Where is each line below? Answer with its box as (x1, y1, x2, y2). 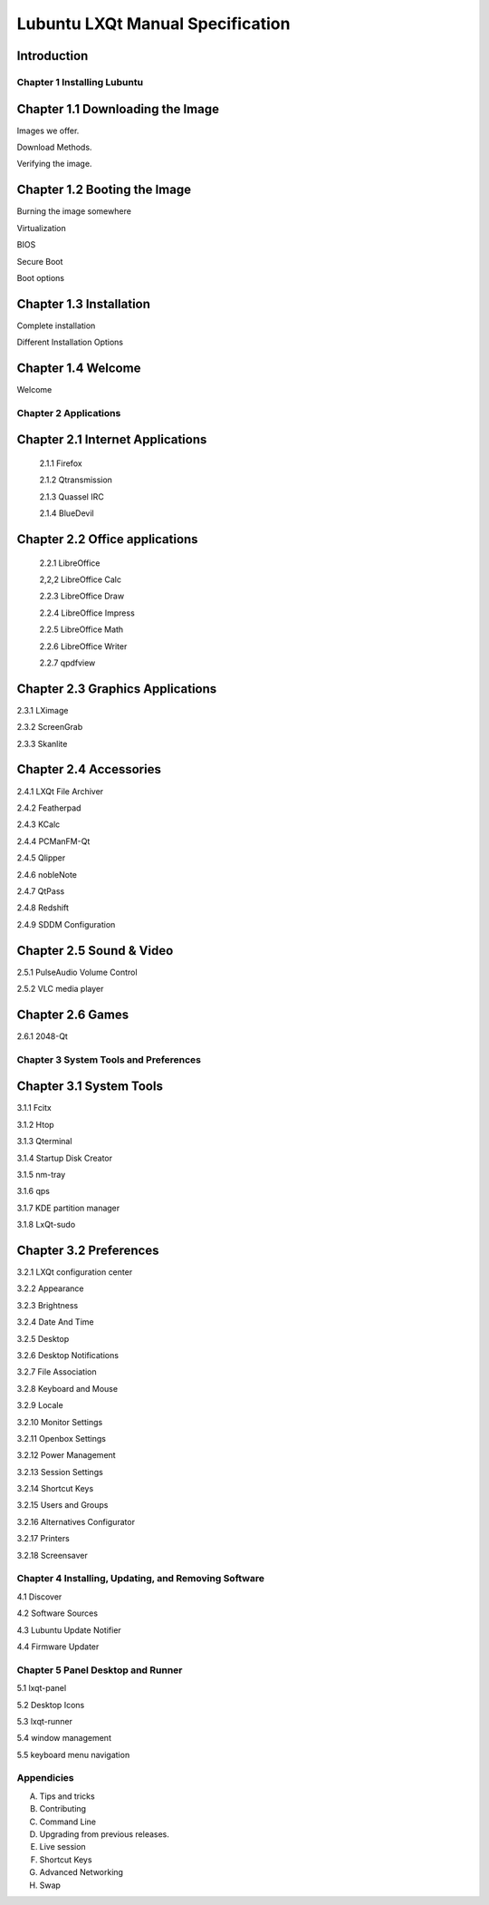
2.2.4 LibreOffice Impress (39, 607, 135, 618)
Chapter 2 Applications (16, 406, 121, 419)
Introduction (16, 48, 89, 63)
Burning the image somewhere (16, 206, 131, 217)
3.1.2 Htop (16, 1119, 54, 1130)
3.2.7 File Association (16, 1366, 97, 1377)
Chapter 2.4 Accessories (16, 762, 162, 777)
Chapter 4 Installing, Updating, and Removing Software (16, 1572, 264, 1585)
